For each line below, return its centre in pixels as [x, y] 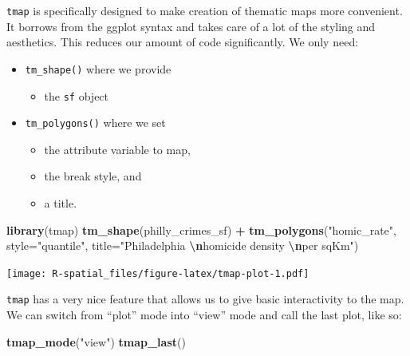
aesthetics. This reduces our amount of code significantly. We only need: [183, 42]
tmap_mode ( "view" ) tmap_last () [96, 341]
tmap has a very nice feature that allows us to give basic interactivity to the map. [205, 299]
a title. [61, 203]
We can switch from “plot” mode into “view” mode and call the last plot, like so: [204, 315]
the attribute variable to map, [117, 149]
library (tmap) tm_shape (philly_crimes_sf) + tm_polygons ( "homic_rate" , [201, 229]
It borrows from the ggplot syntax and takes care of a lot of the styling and [191, 26]
